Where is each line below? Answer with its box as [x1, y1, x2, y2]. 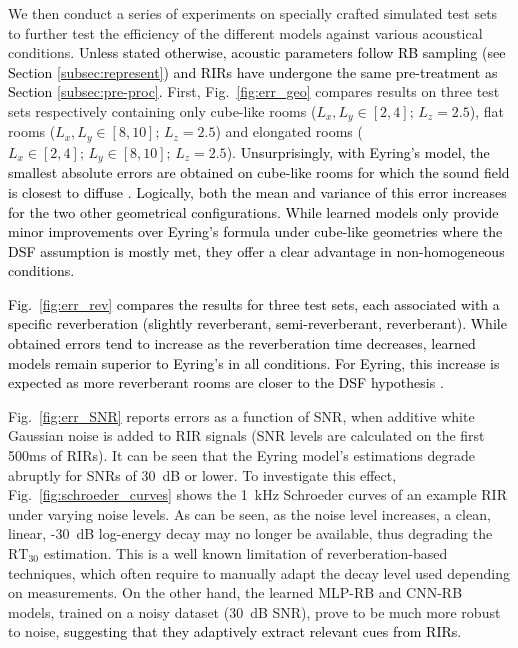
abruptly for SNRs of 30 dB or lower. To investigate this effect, [8, 464, 397, 485]
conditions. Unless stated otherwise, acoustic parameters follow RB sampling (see [8, 42, 506, 63]
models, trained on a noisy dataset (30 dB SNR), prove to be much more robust [8, 601, 501, 622]
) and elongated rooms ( [215, 121, 363, 142]
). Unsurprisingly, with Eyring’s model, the [226, 141, 490, 162]
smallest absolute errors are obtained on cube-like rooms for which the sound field [8, 162, 510, 183]
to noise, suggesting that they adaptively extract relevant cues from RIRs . [8, 621, 462, 642]
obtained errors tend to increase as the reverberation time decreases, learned [8, 333, 476, 354]
